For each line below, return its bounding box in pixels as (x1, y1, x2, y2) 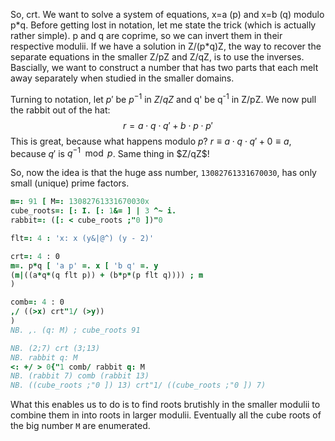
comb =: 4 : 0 (10, 297, 65, 308)
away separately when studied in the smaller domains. (10, 72, 235, 84)
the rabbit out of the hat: (10, 104, 111, 116)
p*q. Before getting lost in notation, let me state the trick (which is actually (10, 19, 317, 31)
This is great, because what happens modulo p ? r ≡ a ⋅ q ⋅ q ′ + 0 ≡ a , (10, 135, 292, 147)
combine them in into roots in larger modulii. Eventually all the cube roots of (10, 409, 322, 421)
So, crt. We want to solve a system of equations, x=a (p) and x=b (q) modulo (10, 9, 325, 20)
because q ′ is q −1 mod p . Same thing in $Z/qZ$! (10, 145, 210, 159)
